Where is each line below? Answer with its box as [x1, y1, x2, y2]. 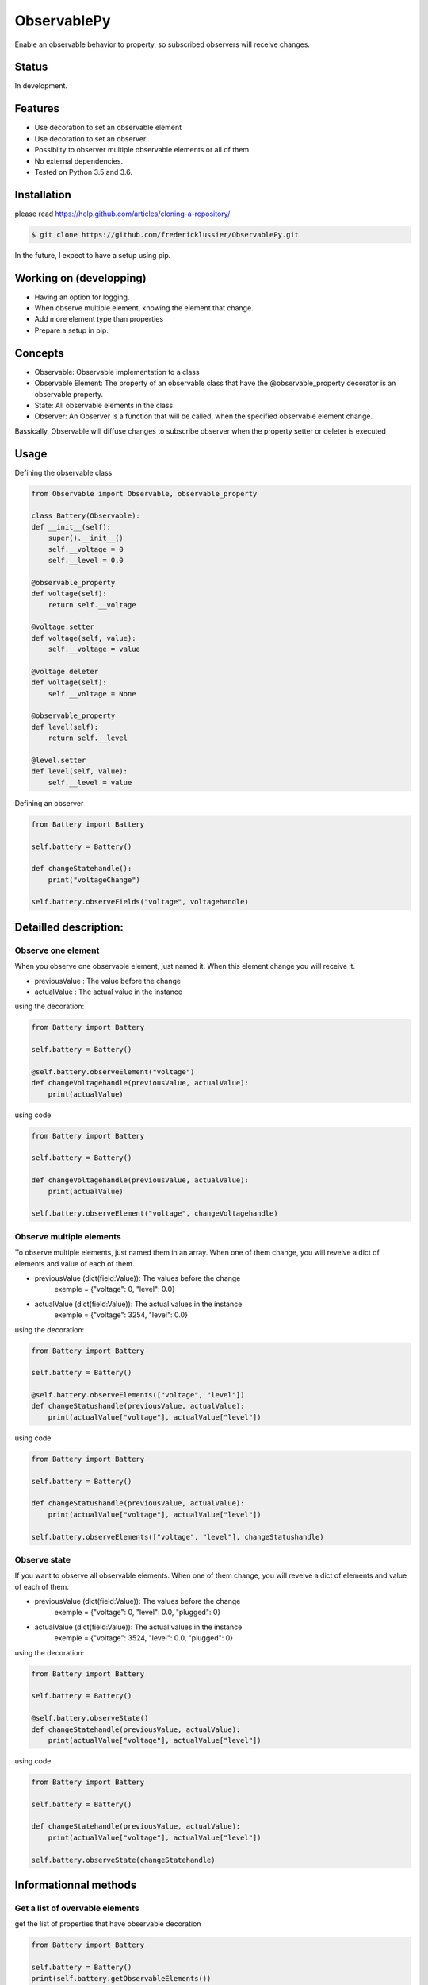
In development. [14, 81, 67, 91]
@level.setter [31, 756, 86, 765]
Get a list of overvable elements [14, 1902, 139, 1914]
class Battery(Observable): [31, 511, 140, 520]
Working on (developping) [14, 271, 147, 285]
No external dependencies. [34, 156, 123, 166]
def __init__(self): [31, 522, 111, 531]
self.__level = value [48, 778, 132, 787]
